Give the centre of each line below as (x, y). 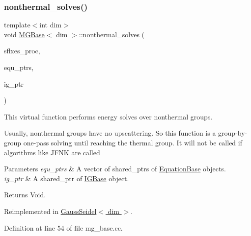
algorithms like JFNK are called (52, 152)
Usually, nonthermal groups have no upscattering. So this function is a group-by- (126, 133)
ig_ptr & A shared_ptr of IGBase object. (67, 178)
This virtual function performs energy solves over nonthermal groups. (108, 116)
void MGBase (24, 34)
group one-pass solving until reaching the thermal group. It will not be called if (123, 142)
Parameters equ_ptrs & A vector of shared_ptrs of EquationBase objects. (115, 169)
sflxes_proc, (22, 51)
